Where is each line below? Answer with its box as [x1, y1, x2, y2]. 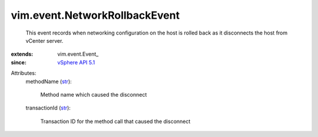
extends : [11, 50, 34, 58]
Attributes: [11, 70, 37, 77]
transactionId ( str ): [25, 104, 71, 111]
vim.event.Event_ [57, 50, 99, 58]
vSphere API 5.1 [57, 59, 95, 66]
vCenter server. [25, 37, 64, 44]
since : [11, 59, 26, 66]
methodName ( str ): [25, 78, 72, 85]
